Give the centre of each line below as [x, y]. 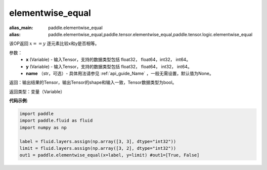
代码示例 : [19, 101]
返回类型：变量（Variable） [37, 91]
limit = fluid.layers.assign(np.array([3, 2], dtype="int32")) [98, 148]
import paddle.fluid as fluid [56, 121]
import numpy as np [43, 127]
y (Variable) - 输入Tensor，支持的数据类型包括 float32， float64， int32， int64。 [109, 66]
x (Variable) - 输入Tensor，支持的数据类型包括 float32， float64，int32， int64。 [108, 60]
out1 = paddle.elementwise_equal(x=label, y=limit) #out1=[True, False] [110, 155]
